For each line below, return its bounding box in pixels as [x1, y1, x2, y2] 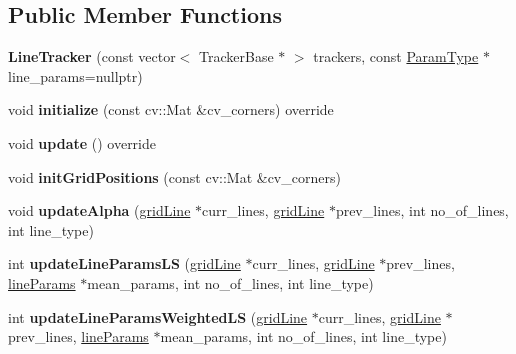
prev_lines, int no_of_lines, [335, 200, 509, 221]
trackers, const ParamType [313, 46, 479, 67]
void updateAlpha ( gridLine [8, 200, 191, 221]
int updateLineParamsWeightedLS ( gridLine [8, 306, 308, 327]
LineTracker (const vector [8, 46, 176, 67]
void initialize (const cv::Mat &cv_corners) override [8, 99, 334, 120]
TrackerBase [199, 46, 274, 67]
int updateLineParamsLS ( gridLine [8, 253, 241, 274]
